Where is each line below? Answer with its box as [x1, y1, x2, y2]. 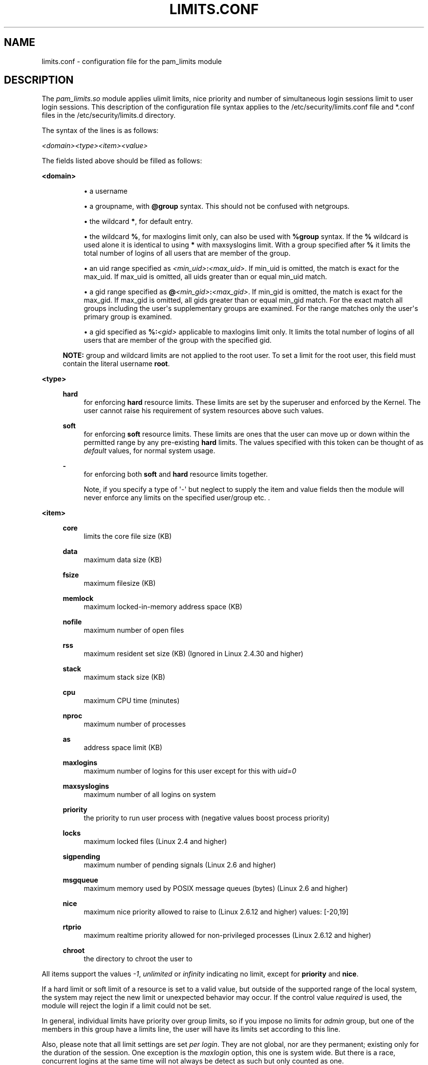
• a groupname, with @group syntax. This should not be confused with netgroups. [84, 202, 350, 211]
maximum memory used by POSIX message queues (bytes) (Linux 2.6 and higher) [84, 884, 348, 893]
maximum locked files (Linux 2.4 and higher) [84, 837, 227, 846]
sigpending [63, 852, 100, 861]
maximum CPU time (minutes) [84, 696, 180, 705]
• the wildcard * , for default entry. [84, 217, 193, 226]
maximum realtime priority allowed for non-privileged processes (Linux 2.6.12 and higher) [84, 931, 371, 940]
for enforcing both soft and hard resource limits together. [84, 470, 268, 479]
